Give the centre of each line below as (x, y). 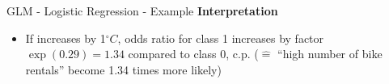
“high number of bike (330, 54)
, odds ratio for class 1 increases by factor (221, 38)
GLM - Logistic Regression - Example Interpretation (142, 10)
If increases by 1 (66, 38)
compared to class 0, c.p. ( (193, 54)
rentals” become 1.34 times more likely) (123, 69)
